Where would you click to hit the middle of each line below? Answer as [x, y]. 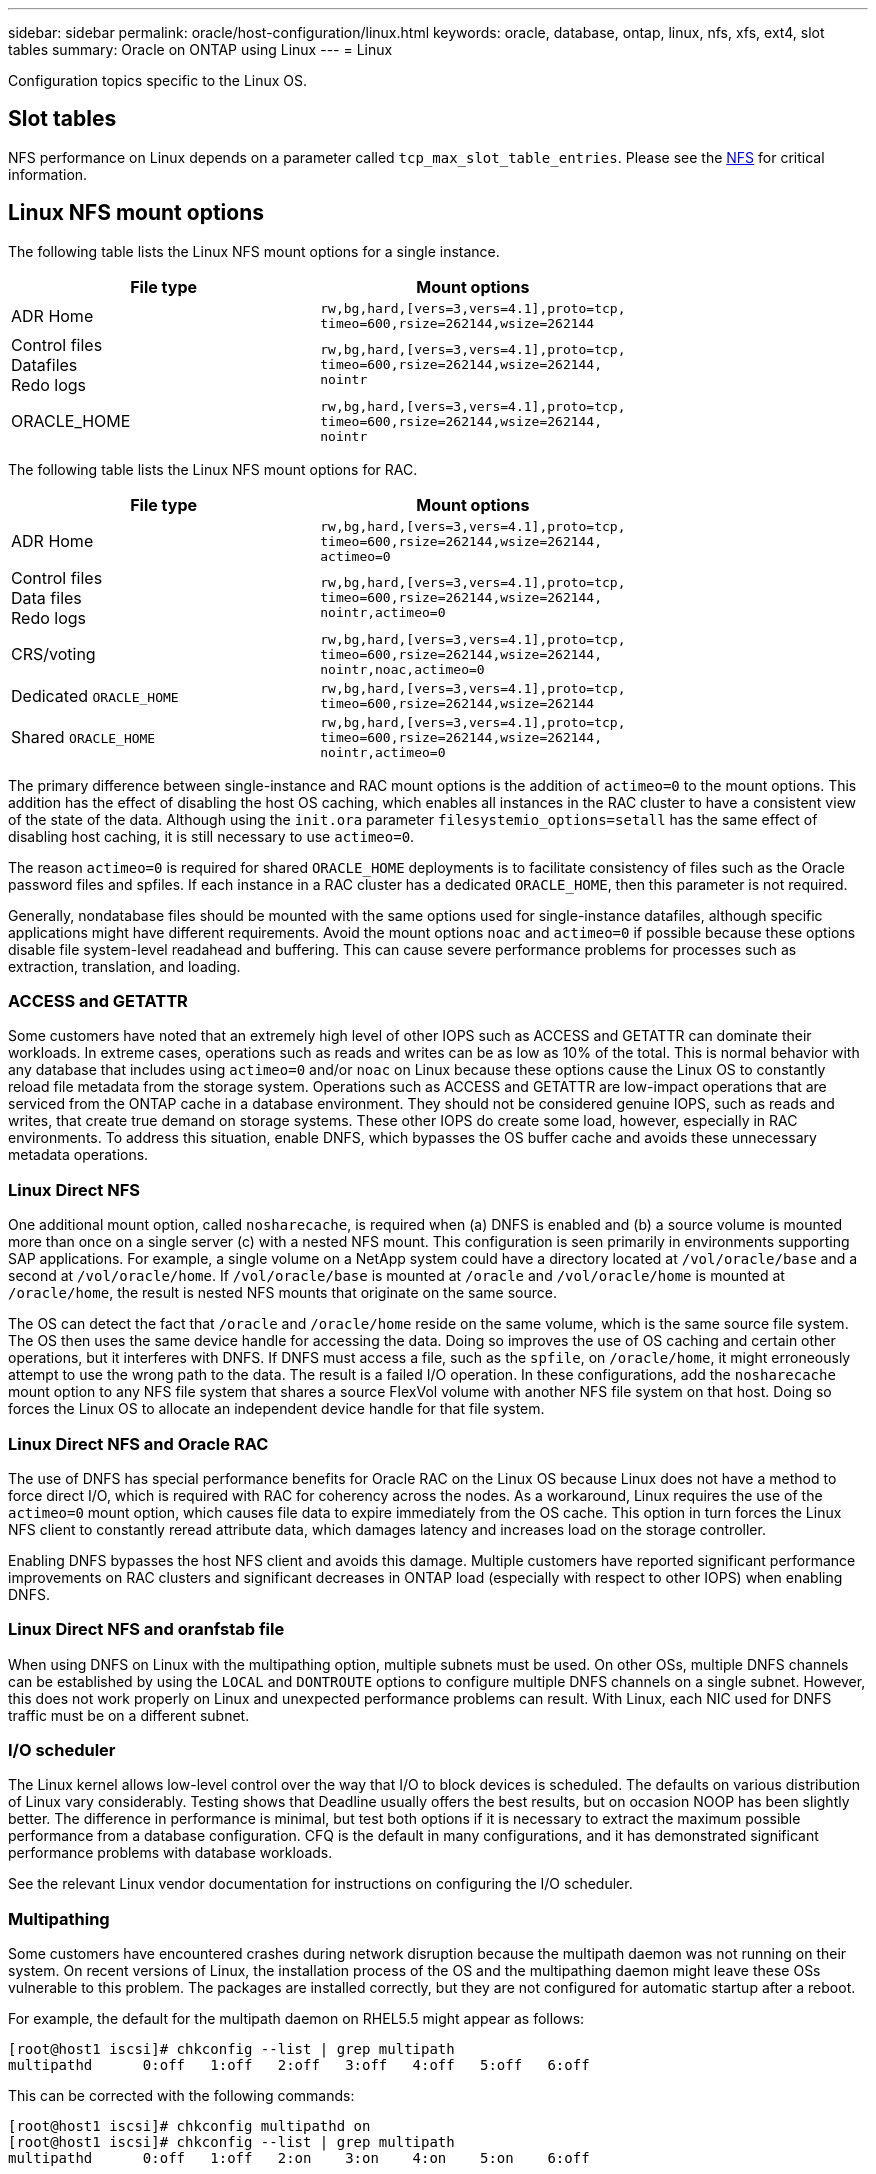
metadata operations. [78, 1155]
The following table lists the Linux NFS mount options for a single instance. [254, 251]
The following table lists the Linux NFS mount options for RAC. [213, 469]
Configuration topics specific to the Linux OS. [158, 80]
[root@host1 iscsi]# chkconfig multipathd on [189, 2126]
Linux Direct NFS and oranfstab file [146, 1629]
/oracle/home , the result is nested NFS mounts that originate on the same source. [282, 1293]
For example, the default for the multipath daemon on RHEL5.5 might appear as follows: [296, 2019]
